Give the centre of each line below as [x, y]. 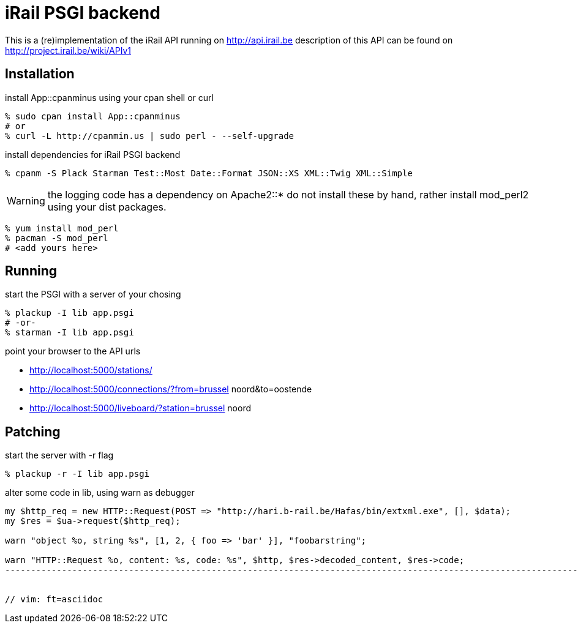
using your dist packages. [107, 207]
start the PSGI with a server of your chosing [93, 294]
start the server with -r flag [59, 455]
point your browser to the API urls [73, 351]
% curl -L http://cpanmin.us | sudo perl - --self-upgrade [150, 136]
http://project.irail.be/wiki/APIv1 [68, 50]
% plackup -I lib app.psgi [69, 313]
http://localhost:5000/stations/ [91, 370]
